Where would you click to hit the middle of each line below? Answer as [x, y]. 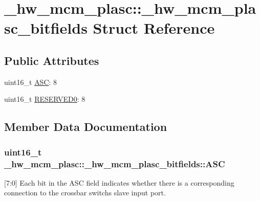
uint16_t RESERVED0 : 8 [45, 99]
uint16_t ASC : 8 [31, 82]
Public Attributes [52, 60]
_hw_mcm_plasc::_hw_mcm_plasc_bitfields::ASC [115, 163]
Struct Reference [154, 28]
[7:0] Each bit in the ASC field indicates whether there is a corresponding [119, 182]
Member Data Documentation [86, 127]
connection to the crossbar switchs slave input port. [85, 193]
